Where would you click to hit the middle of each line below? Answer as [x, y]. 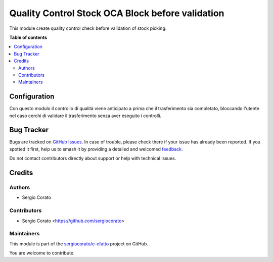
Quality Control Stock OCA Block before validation [117, 13]
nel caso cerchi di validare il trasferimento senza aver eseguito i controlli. [85, 116]
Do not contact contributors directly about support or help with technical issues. [93, 159]
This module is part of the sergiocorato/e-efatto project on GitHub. [79, 244]
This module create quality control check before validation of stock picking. [88, 28]
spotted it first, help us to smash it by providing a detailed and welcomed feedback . [96, 149]
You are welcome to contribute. [42, 253]
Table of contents [28, 37]
